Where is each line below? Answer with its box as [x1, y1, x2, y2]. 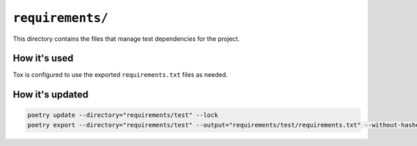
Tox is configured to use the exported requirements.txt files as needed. [13, 71, 229, 79]
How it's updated [13, 89, 89, 100]
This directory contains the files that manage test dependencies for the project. [13, 35, 240, 43]
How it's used [13, 53, 74, 64]
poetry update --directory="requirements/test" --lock [27, 111, 218, 119]
